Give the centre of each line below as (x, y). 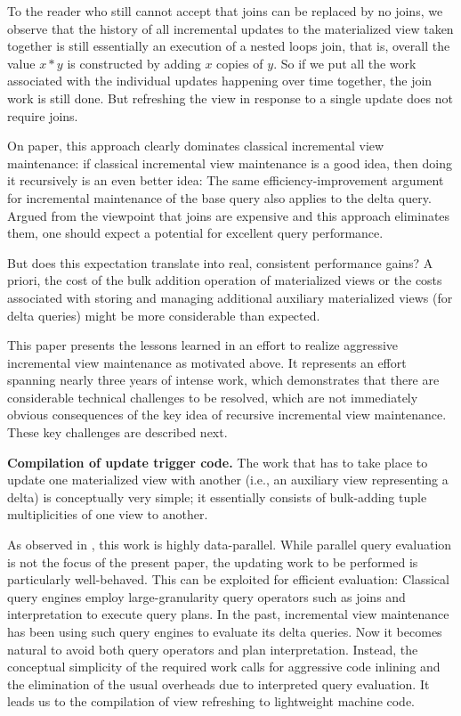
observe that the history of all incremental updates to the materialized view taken (230, 28)
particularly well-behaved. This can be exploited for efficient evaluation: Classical (228, 579)
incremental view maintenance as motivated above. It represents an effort (207, 362)
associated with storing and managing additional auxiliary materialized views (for (230, 297)
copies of (240, 63)
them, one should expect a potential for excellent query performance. (195, 233)
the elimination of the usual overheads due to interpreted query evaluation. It (218, 683)
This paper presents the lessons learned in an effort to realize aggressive (203, 345)
